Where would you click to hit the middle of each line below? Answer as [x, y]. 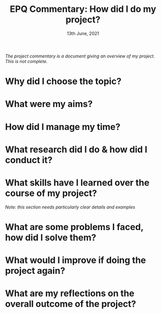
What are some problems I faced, [74, 227]
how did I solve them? [51, 237]
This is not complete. [26, 61]
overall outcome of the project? [71, 304]
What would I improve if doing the [76, 260]
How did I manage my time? [63, 127]
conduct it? [29, 160]
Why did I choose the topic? [63, 82]
